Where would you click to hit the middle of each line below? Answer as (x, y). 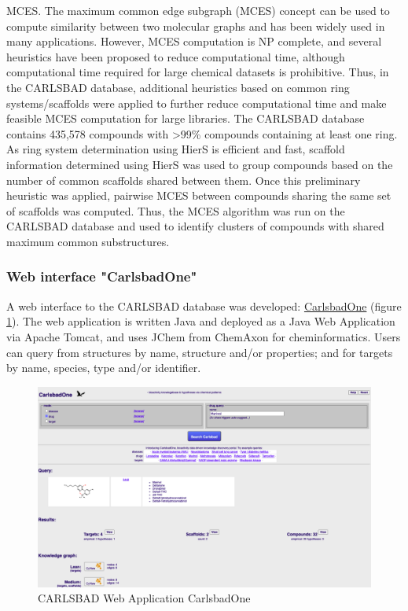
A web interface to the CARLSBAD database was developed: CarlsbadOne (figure (204, 305)
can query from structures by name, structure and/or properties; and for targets (200, 352)
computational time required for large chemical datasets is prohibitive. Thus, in (198, 72)
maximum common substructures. (88, 241)
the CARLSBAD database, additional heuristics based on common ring (178, 87)
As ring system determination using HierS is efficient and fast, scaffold (176, 149)
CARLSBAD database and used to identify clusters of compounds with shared (195, 226)
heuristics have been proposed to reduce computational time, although (176, 56)
